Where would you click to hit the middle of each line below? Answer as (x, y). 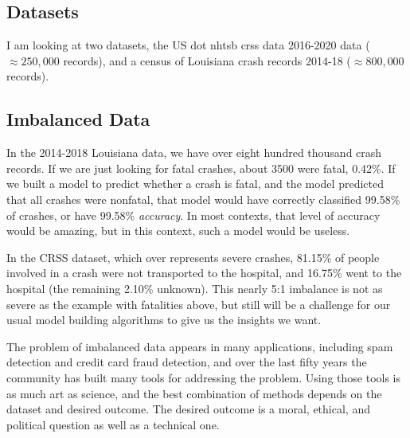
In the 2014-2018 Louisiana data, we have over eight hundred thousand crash (194, 153)
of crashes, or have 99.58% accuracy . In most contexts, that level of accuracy (193, 215)
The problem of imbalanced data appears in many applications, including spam (200, 346)
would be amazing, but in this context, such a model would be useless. (178, 231)
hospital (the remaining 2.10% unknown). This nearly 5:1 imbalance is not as (195, 288)
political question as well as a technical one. (113, 424)
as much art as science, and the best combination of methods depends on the (194, 393)
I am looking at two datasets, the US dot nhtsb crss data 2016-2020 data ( (188, 45)
